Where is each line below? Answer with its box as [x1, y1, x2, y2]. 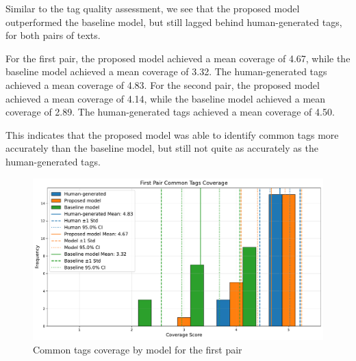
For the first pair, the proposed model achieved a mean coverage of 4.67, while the [5, 51, 351, 65]
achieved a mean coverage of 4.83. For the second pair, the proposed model [5, 77, 320, 92]
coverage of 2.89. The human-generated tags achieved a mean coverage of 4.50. [5, 105, 335, 119]
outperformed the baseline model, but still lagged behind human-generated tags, [5, 14, 342, 29]
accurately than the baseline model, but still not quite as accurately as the [5, 141, 318, 155]
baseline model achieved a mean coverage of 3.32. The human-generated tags [5, 64, 327, 79]
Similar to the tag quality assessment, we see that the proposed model [5, 1, 300, 15]
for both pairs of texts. [5, 28, 101, 42]
